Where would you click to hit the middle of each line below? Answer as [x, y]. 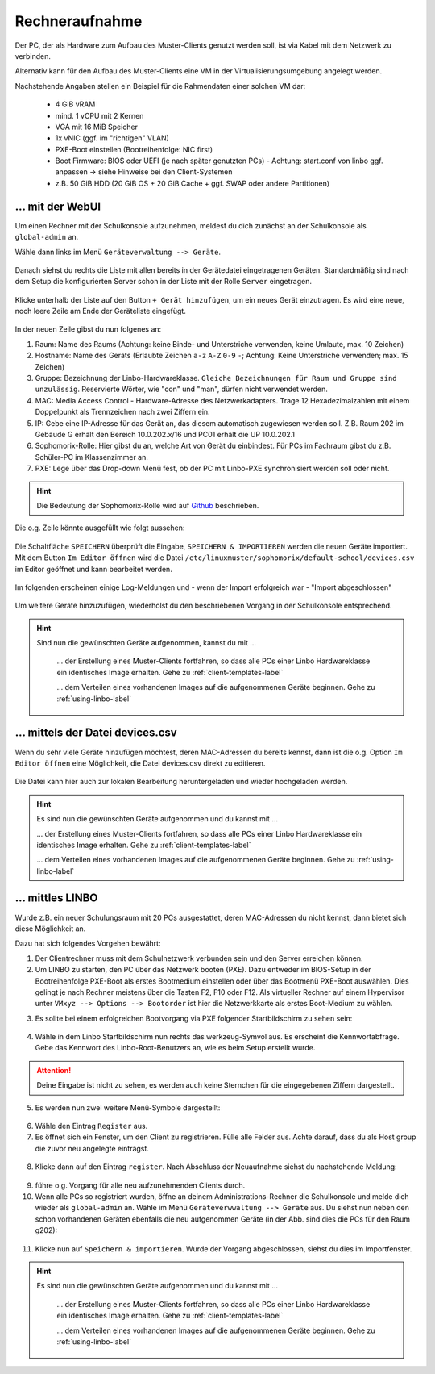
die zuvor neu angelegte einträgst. [92, 1148]
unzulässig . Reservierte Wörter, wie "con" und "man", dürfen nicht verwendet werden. [181, 389]
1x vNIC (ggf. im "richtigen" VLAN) [112, 138]
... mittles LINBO [56, 898]
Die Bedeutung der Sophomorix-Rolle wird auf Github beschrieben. [148, 505]
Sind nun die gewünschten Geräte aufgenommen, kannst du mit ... [147, 643]
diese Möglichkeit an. [50, 929]
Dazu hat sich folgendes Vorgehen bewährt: [88, 943]
